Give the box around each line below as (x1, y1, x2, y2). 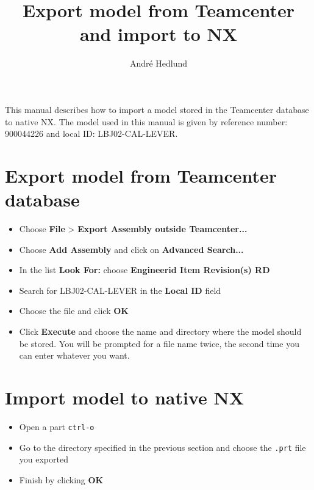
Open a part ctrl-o (19, 420, 95, 433)
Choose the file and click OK (19, 304, 129, 317)
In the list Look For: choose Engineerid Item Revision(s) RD (19, 263, 270, 276)
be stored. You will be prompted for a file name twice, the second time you (19, 337, 299, 349)
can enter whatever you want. (19, 349, 130, 362)
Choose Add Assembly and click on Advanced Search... (19, 243, 244, 255)
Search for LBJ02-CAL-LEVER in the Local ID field (19, 283, 221, 296)
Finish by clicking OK (19, 473, 104, 486)
